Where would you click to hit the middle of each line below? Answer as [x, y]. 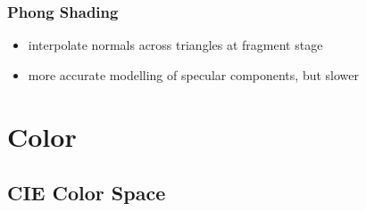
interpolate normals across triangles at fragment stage [175, 45]
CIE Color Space [87, 193]
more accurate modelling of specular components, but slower [193, 74]
